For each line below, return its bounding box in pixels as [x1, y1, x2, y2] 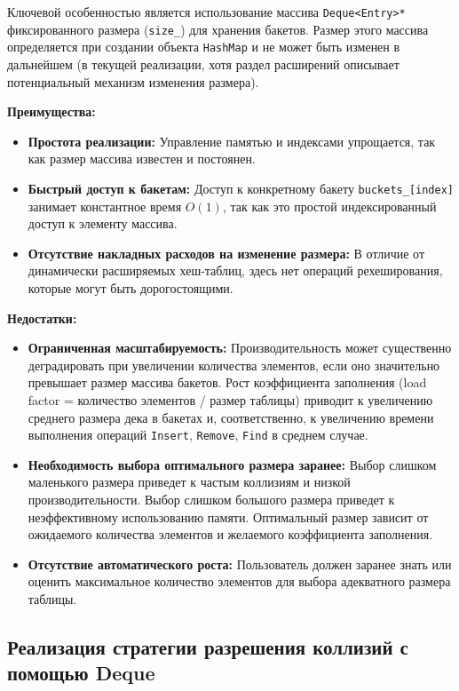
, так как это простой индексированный [222, 196, 437, 215]
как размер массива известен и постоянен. [28, 149, 256, 168]
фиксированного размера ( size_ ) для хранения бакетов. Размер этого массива [7, 20, 429, 38]
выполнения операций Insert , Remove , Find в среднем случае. [28, 425, 368, 444]
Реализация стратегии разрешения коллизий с [7, 632, 408, 660]
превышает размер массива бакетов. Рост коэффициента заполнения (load [28, 373, 427, 392]
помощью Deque [7, 659, 155, 687]
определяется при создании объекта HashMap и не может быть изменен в [7, 37, 400, 56]
